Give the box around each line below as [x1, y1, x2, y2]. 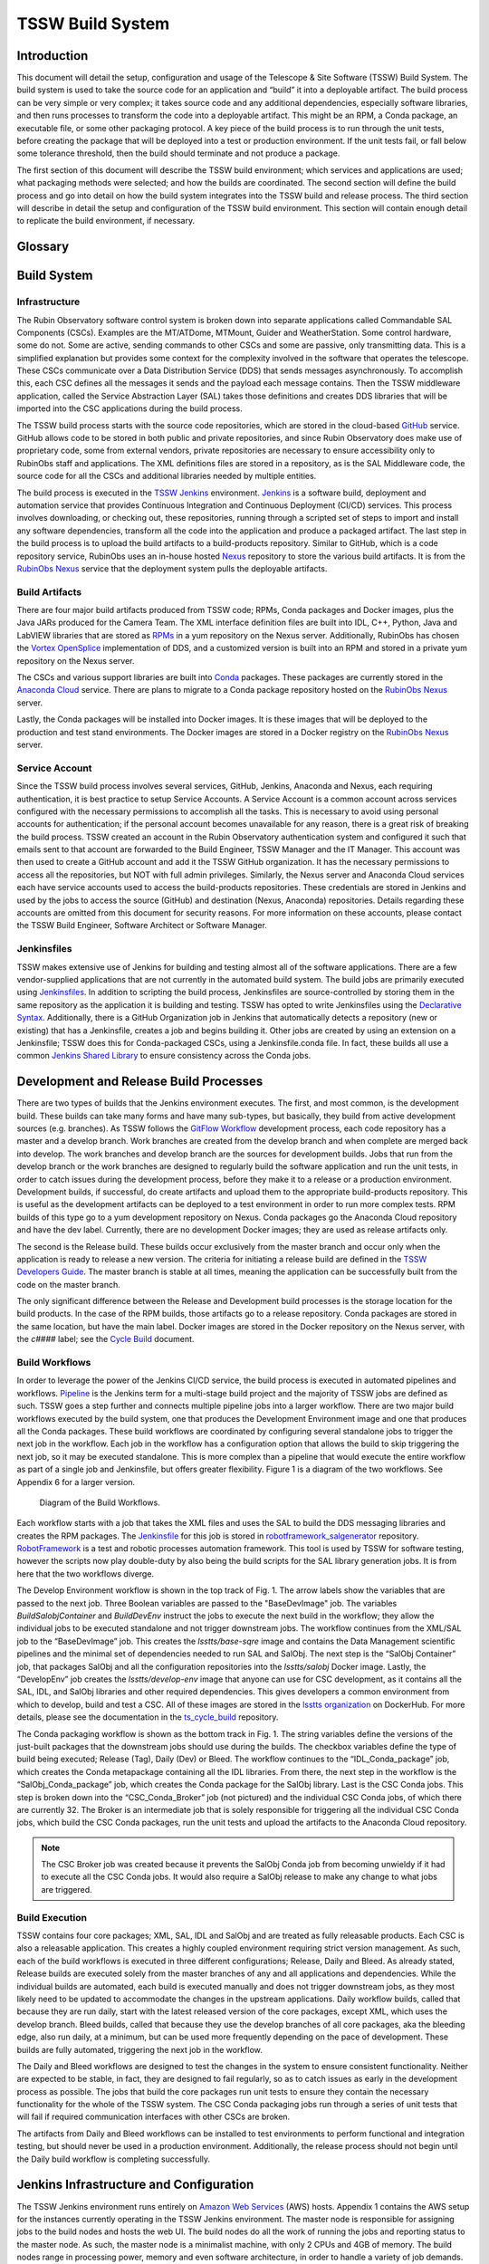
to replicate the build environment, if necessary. [16, 216, 195, 226]
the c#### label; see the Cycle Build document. [16, 1334, 195, 1345]
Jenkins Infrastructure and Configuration [16, 2177, 254, 2192]
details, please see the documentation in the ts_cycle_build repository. [16, 1712, 279, 1722]
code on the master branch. [16, 1279, 121, 1290]
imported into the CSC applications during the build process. [16, 403, 244, 414]
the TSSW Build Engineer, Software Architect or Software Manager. [16, 920, 267, 931]
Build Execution [16, 1911, 88, 1923]
